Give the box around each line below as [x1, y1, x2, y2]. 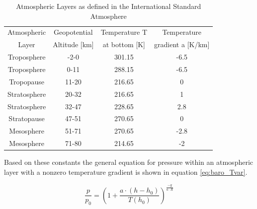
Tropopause [9, 76, 45, 86]
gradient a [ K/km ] [154, 39, 210, 50]
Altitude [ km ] [53, 39, 94, 50]
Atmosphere [90, 10, 127, 21]
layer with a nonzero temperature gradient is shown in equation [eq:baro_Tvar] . [4, 166, 248, 177]
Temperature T [100, 27, 148, 37]
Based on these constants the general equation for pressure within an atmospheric [4, 157, 254, 167]
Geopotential [54, 27, 93, 37]
